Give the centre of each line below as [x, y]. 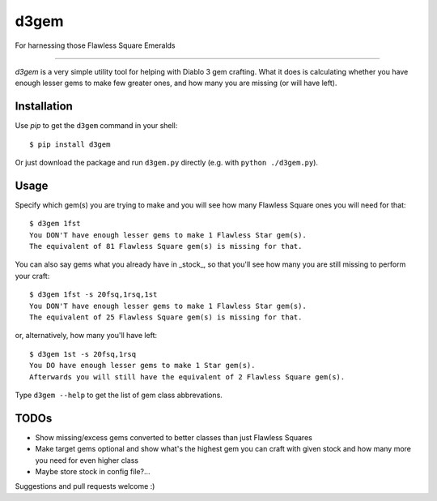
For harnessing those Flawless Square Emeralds [95, 45]
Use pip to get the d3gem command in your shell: [96, 126]
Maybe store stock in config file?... [93, 472]
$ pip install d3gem [70, 144]
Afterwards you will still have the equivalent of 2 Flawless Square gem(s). [187, 377]
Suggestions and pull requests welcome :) [85, 486]
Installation [44, 107]
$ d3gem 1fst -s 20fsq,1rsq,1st [93, 295]
